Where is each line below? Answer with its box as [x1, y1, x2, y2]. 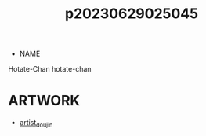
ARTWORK [8, 92, 81, 110]
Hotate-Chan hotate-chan [8, 64, 92, 74]
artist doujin [19, 118, 53, 129]
